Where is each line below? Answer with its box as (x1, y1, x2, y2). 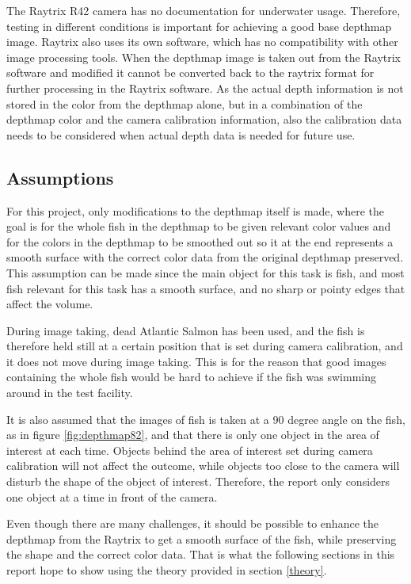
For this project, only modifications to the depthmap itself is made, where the (6, 202, 385, 219)
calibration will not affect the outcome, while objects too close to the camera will (6, 457, 400, 474)
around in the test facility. (6, 384, 133, 401)
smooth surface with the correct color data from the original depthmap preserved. (6, 249, 404, 265)
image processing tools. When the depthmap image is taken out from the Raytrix (6, 48, 401, 65)
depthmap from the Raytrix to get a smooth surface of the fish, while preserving (6, 530, 397, 547)
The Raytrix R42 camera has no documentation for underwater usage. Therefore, (6, 2, 401, 18)
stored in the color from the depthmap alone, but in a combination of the (6, 95, 363, 112)
